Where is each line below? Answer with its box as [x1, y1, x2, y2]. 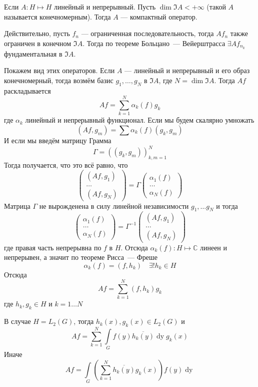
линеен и [199, 242, 227, 252]
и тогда [216, 200, 238, 211]
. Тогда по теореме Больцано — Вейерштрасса [82, 38, 225, 48]
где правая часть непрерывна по [4, 242, 101, 252]
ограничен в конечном [4, 38, 71, 48]
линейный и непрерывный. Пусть [54, 2, 156, 12]
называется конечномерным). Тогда [4, 11, 111, 22]
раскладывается [4, 85, 51, 96]
